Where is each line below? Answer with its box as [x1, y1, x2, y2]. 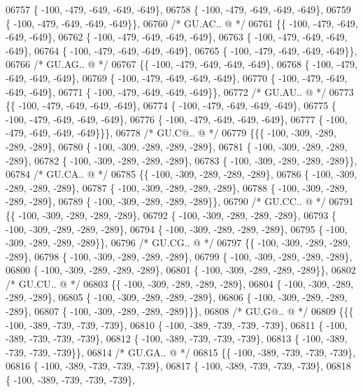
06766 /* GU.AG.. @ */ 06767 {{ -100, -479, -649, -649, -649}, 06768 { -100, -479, [6, 57, 357, 71]
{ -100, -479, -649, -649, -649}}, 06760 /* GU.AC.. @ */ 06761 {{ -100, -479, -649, [6, 15, 358, 30]
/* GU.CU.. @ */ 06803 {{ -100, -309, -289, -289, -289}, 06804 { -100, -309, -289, [6, 276, 354, 290]
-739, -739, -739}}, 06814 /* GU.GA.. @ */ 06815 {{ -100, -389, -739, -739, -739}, [6, 344, 356, 359]
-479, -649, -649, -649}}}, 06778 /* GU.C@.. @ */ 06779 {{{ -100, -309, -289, [6, 125, 336, 140]
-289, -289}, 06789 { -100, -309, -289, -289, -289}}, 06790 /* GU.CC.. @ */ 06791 [6, 194, 354, 209]
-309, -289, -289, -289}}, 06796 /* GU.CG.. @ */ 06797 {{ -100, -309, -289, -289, [6, 235, 350, 250]
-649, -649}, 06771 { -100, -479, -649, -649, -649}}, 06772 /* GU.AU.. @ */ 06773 [6, 84, 354, 99]
